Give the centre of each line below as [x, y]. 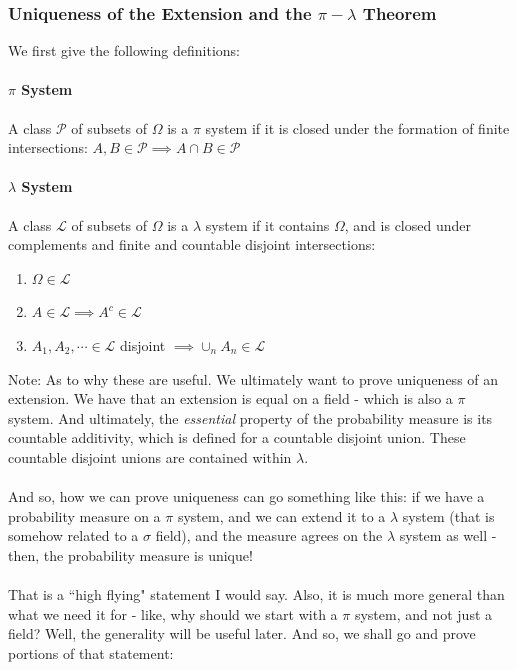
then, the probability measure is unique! [130, 554]
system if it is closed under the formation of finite [357, 127]
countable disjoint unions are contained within [150, 456]
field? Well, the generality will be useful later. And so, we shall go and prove [242, 633]
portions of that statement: [91, 652]
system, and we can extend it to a [281, 515]
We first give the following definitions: [124, 50]
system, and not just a [423, 613]
